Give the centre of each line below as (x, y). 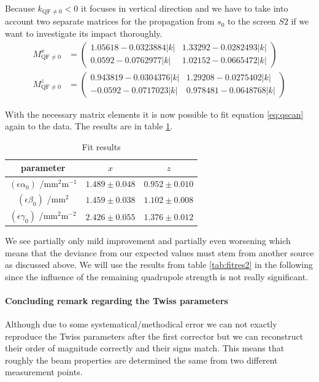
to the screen (252, 21)
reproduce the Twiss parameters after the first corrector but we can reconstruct (154, 336)
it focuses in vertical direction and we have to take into (185, 8)
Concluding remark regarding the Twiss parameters (117, 300)
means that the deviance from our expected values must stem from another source (159, 252)
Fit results (101, 146)
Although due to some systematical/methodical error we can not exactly (141, 324)
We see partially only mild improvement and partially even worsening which (148, 240)
